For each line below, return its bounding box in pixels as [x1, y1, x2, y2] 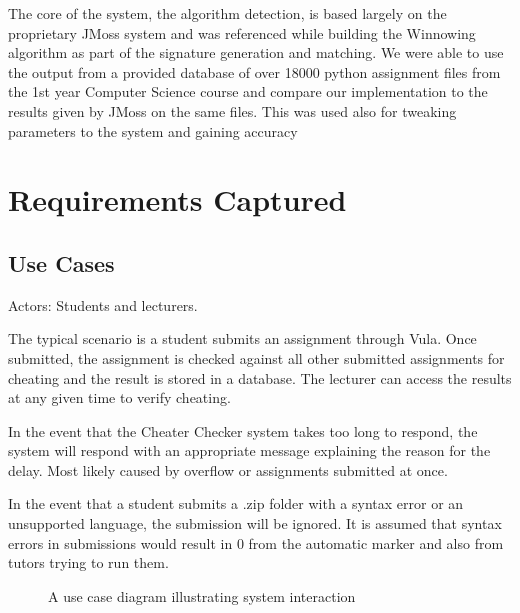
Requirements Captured [8, 179, 347, 220]
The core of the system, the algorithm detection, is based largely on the [8, 3, 447, 23]
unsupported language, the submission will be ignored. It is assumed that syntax [8, 513, 502, 534]
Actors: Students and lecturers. [8, 294, 198, 315]
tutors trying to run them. [8, 552, 169, 573]
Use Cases [8, 247, 115, 278]
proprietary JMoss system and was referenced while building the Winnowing [8, 22, 476, 43]
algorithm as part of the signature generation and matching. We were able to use [8, 42, 504, 63]
